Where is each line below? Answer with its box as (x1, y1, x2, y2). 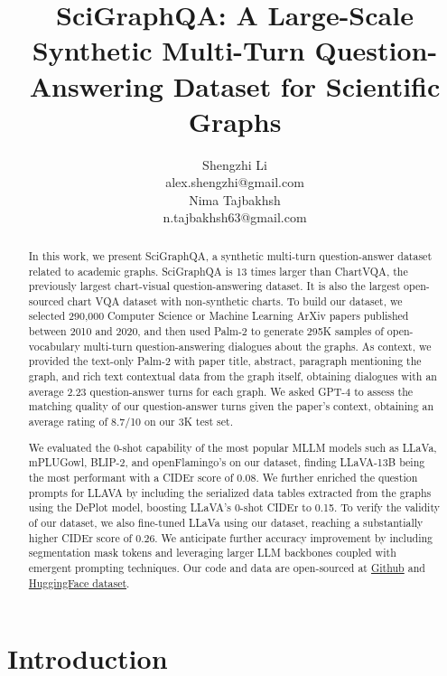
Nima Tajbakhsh (189, 190, 281, 209)
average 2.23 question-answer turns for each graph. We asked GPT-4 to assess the (28, 383, 414, 399)
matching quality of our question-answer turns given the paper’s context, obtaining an (28, 399, 434, 414)
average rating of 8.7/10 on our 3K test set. (28, 414, 233, 429)
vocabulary (28, 338, 80, 353)
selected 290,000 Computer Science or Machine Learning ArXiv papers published (28, 308, 409, 324)
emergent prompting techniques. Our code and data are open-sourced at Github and (28, 559, 425, 575)
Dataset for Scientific (172, 67, 441, 104)
